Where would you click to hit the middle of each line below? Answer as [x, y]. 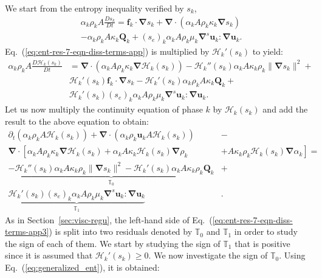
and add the [285, 109]
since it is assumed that [49, 255]
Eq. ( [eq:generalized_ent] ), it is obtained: [82, 267]
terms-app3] [27, 231]
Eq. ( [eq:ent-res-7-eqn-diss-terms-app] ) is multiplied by [107, 51]
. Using [292, 255]
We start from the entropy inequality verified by [94, 8]
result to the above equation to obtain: [77, 121]
